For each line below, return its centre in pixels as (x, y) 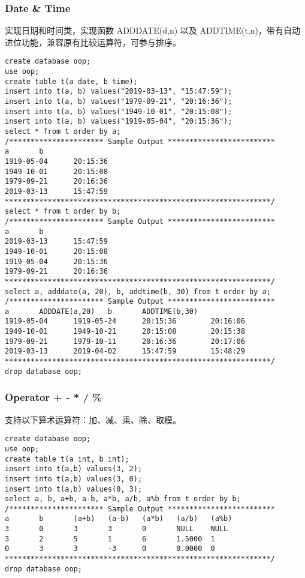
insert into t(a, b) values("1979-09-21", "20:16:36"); (119, 102)
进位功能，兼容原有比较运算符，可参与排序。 (93, 42)
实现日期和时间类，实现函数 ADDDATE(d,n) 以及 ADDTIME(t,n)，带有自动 (152, 30)
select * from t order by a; (63, 131)
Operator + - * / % (53, 397)
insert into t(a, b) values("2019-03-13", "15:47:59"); (119, 92)
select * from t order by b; (63, 212)
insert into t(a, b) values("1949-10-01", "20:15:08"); (119, 111)
